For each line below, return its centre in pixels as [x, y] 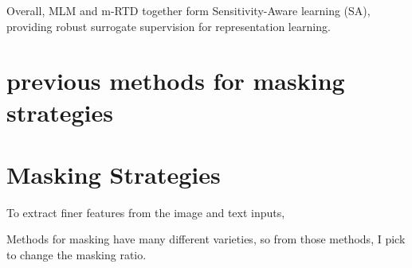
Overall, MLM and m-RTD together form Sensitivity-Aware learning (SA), [188, 10]
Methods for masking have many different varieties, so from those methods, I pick [206, 239]
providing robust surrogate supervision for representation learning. [169, 26]
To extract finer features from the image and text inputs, [146, 212]
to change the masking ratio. [77, 255]
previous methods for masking [176, 81]
